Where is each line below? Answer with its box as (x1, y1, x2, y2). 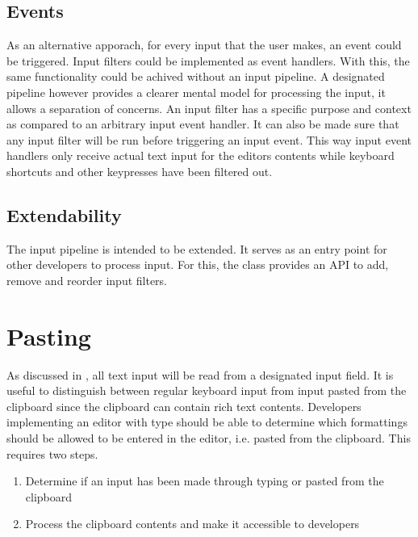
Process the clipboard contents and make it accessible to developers (25, 515, 360, 532)
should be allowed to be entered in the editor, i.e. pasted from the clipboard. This (6, 430, 411, 447)
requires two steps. (6, 445, 98, 462)
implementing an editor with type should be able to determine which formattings (6, 413, 408, 430)
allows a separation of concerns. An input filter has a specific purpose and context (6, 99, 412, 116)
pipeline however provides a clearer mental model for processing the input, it (6, 83, 386, 100)
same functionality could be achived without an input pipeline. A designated (6, 68, 385, 85)
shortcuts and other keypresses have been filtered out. (6, 162, 273, 179)
